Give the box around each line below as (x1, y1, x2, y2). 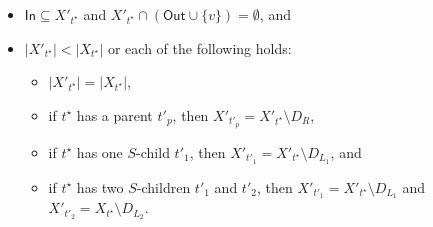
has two (76, 176, 124, 197)
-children (136, 176, 191, 197)
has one (76, 141, 123, 162)
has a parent (76, 104, 153, 125)
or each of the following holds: (107, 37, 292, 58)
